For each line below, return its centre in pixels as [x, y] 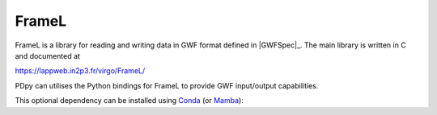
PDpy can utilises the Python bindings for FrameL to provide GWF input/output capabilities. [167, 85]
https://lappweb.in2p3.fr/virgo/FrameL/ [80, 71]
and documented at [48, 55]
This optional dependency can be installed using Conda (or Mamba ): [129, 101]
